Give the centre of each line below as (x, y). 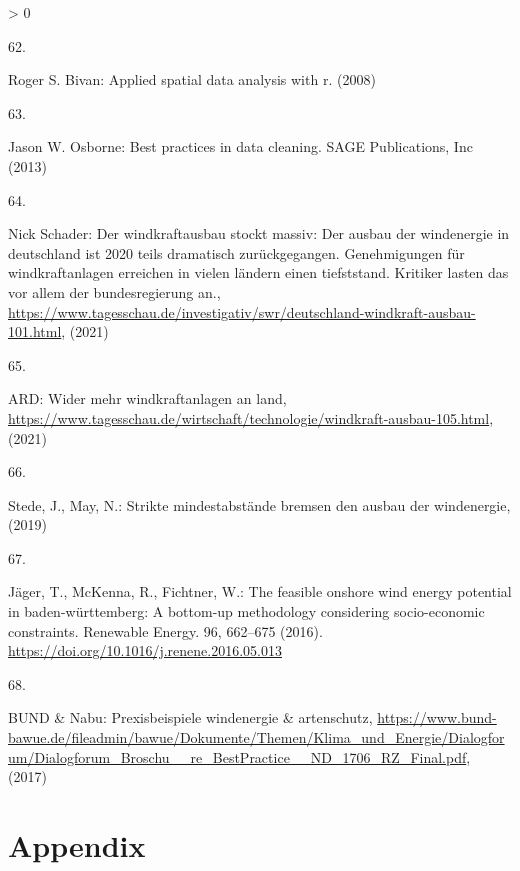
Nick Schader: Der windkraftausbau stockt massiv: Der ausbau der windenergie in (259, 233)
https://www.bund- (437, 717)
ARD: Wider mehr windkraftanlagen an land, (147, 398)
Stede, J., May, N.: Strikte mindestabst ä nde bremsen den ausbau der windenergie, (259, 504)
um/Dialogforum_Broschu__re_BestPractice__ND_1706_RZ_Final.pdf (237, 756)
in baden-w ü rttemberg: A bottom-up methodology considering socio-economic (246, 611)
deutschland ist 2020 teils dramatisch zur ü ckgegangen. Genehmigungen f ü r (236, 252)
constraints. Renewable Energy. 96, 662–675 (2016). (165, 630)
